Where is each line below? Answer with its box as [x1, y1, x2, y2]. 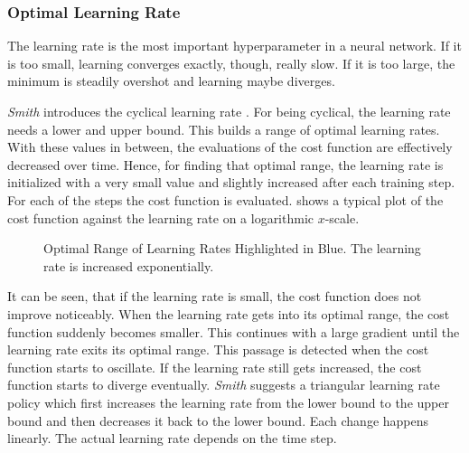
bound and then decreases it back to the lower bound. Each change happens [7, 411, 429, 429]
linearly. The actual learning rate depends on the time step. [7, 429, 337, 448]
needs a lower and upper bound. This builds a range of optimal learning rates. [7, 119, 440, 138]
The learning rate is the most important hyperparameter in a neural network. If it [7, 36, 462, 55]
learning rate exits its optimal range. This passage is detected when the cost [7, 340, 429, 359]
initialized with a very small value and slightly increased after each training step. [7, 173, 455, 192]
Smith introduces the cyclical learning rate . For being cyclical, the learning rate [7, 102, 451, 120]
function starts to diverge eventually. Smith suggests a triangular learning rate [7, 375, 440, 394]
